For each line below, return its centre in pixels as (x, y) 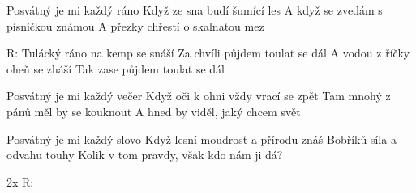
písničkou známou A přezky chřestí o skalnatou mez (135, 25)
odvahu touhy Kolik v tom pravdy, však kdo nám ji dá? (145, 155)
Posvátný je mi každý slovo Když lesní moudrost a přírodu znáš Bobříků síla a (202, 138)
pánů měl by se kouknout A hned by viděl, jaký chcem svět (154, 111)
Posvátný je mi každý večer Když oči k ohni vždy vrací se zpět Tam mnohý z (199, 96)
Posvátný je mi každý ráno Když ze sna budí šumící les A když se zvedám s (195, 10)
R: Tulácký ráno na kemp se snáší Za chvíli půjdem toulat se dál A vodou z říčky (208, 53)
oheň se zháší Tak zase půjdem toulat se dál (116, 68)
